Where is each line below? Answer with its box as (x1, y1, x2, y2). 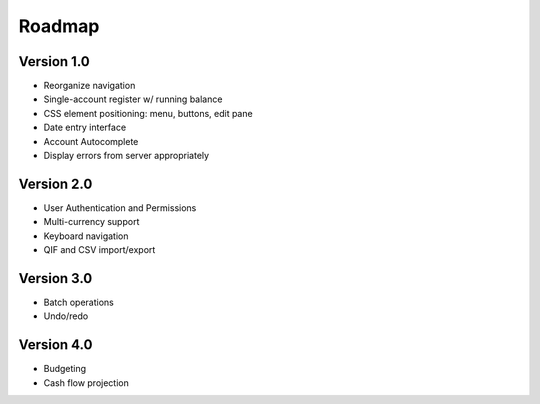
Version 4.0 (18, 336, 93, 354)
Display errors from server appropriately (43, 150, 210, 162)
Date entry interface (43, 121, 127, 134)
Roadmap (18, 15, 100, 37)
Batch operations (43, 296, 114, 308)
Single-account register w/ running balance (43, 93, 223, 105)
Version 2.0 (18, 175, 93, 192)
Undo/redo (43, 310, 89, 322)
